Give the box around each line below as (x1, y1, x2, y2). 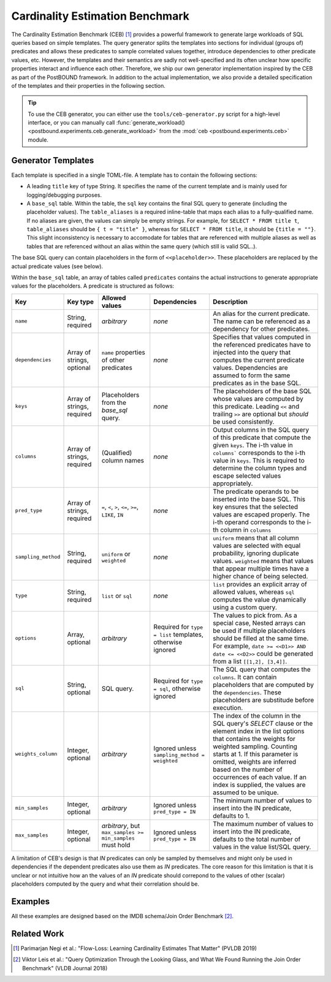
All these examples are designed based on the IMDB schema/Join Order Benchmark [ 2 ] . (11, 912, 234, 919)
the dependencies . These (212, 688, 282, 696)
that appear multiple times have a (212, 564, 309, 573)
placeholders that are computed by (212, 680, 314, 689)
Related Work (11, 928, 64, 938)
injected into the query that (212, 348, 291, 356)
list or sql (101, 591, 132, 600)
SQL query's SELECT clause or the (212, 719, 313, 727)
